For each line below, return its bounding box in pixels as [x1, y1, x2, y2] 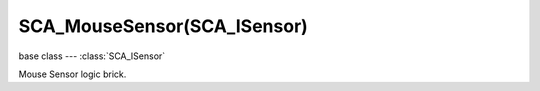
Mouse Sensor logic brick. [18, 68, 127, 80]
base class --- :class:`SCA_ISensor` [18, 50, 166, 62]
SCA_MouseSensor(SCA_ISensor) [18, 15, 309, 37]
